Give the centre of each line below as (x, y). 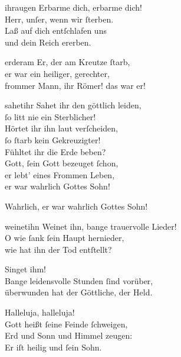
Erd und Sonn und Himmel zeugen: (69, 335)
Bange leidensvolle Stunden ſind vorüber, (79, 280)
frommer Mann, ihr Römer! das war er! (75, 85)
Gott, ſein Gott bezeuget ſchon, (62, 163)
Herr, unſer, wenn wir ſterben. (59, 19)
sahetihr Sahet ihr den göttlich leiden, (73, 105)
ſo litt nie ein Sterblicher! (50, 116)
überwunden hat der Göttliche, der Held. (79, 292)
